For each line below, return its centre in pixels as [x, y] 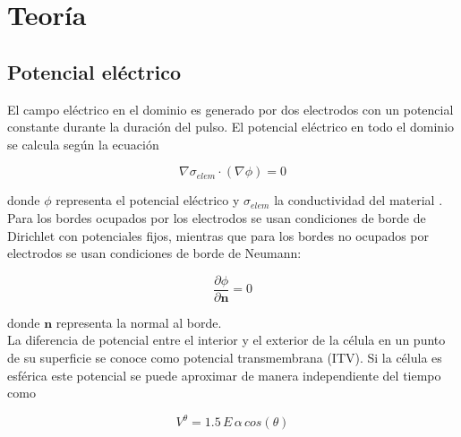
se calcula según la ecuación [83, 144]
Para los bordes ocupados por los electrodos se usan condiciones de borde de [217, 217]
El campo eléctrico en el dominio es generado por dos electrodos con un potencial [230, 109]
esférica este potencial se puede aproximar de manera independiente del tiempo [224, 375]
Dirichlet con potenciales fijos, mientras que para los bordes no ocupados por [218, 235]
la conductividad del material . [359, 200]
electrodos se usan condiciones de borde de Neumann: [154, 253]
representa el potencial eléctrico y [148, 200]
